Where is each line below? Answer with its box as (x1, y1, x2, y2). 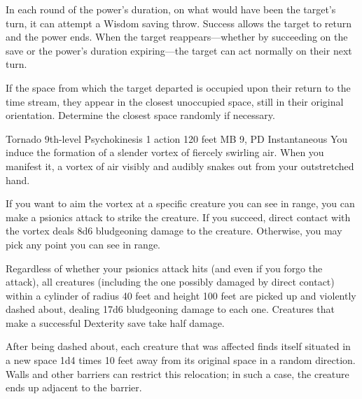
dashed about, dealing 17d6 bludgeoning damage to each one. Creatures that (6, 302, 335, 316)
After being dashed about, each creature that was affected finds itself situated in (6, 339, 351, 353)
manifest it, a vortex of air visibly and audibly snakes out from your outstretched (6, 158, 354, 173)
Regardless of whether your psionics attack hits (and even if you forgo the (6, 260, 323, 275)
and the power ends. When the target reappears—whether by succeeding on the (6, 29, 348, 44)
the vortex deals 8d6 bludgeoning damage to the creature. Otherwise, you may (6, 223, 342, 238)
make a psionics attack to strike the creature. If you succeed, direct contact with (6, 209, 351, 224)
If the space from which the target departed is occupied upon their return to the (6, 80, 351, 94)
